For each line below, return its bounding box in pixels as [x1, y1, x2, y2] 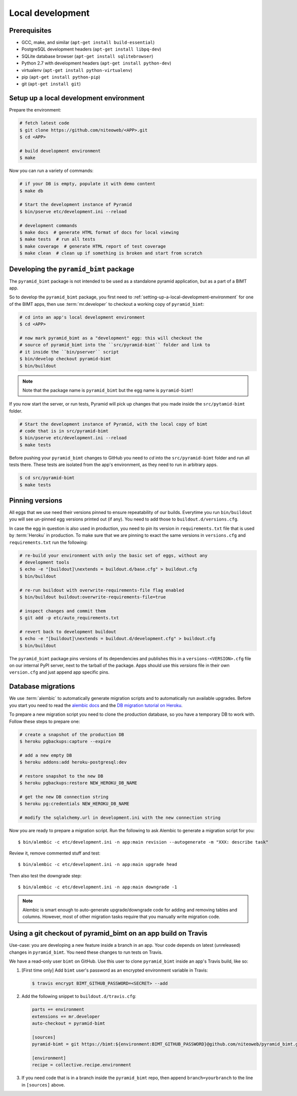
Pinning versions [9, 496, 62, 505]
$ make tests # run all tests [19, 236, 96, 242]
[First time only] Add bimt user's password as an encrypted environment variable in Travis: [21, 967, 208, 974]
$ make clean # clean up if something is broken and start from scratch [19, 250, 202, 256]
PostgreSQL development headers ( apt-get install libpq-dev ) [21, 46, 161, 52]
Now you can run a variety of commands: [9, 168, 94, 173]
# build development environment [19, 148, 101, 154]
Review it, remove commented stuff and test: [9, 850, 101, 856]
